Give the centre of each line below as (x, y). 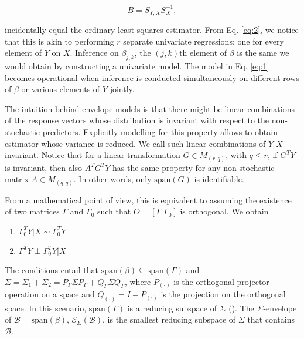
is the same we (263, 53)
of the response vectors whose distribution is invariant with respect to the (137, 120)
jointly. (122, 89)
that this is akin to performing (59, 41)
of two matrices (32, 211)
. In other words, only (112, 179)
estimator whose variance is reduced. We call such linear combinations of (135, 143)
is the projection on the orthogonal (223, 294)
